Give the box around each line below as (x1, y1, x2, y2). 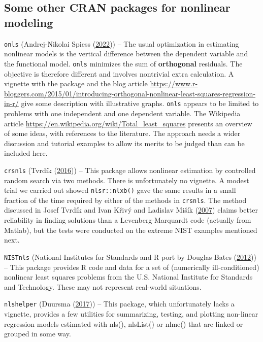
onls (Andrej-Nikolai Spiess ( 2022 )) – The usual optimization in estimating (4, 38, 239, 49)
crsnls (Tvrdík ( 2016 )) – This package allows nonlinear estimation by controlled (4, 164, 256, 175)
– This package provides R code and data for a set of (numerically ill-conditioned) (4, 261, 259, 272)
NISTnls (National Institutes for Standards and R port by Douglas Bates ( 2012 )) (4, 251, 256, 262)
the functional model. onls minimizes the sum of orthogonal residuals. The (4, 58, 243, 69)
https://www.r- (150, 78, 198, 89)
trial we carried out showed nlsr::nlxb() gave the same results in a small (4, 185, 236, 195)
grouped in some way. (4, 328, 71, 339)
